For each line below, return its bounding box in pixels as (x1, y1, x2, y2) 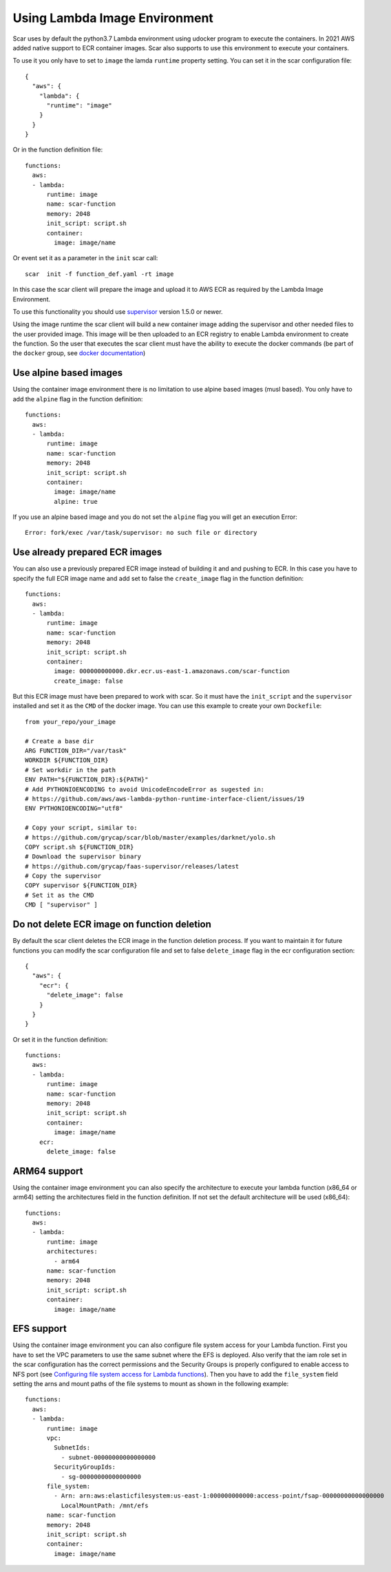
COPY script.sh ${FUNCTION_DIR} (25, 843, 134, 851)
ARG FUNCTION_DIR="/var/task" (25, 747, 127, 755)
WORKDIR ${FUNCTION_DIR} (25, 756, 109, 764)
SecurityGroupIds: (54, 1463, 116, 1471)
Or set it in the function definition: (12, 1035, 108, 1043)
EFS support (12, 1323, 67, 1335)
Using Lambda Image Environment (12, 10, 213, 25)
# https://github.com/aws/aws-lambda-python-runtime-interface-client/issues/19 (25, 795, 305, 803)
